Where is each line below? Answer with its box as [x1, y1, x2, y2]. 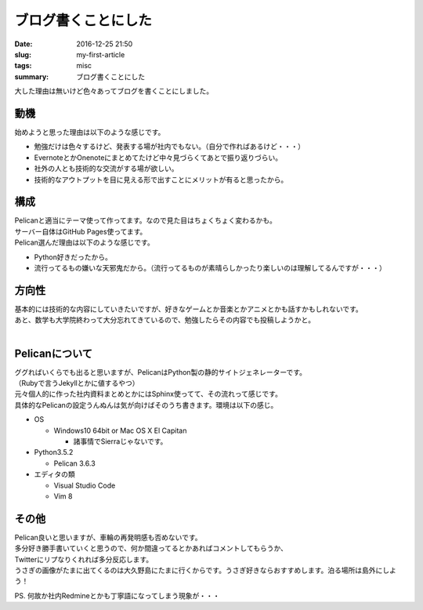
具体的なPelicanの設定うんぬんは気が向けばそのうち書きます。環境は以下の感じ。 [14, 400, 278, 409]
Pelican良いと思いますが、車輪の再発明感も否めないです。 [14, 532, 202, 542]
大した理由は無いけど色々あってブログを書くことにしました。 [14, 86, 214, 96]
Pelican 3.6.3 [53, 459, 96, 468]
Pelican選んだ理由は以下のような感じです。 [14, 238, 154, 247]
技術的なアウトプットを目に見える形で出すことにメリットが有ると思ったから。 [34, 175, 288, 184]
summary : [14, 71, 49, 82]
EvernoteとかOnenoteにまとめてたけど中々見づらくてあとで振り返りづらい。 [34, 153, 283, 162]
